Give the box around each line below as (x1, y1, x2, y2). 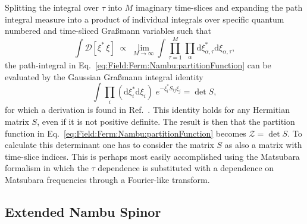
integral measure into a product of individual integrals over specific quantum (5, 12, 284, 25)
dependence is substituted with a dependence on (98, 162, 274, 174)
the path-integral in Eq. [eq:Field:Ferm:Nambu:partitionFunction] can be (5, 58, 271, 71)
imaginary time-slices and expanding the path (136, 1, 303, 13)
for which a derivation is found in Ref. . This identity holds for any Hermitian (5, 103, 290, 116)
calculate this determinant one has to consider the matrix (5, 138, 214, 151)
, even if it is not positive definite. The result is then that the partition (37, 115, 295, 128)
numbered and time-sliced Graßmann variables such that (5, 24, 211, 37)
